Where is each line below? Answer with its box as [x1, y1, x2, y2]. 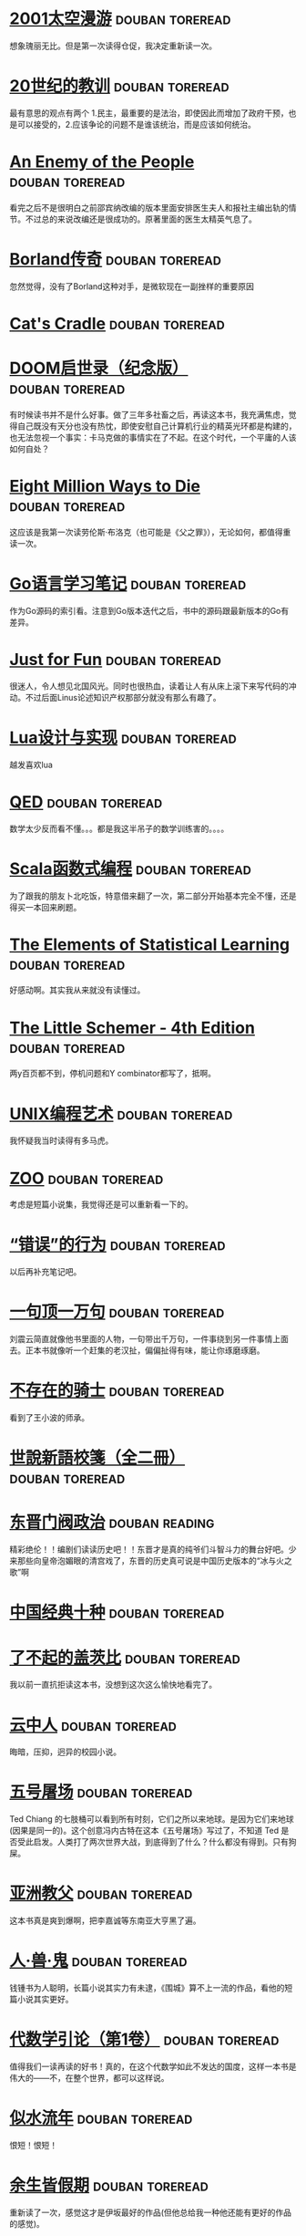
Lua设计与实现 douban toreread [9, 727, 237, 748]
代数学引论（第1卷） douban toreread [9, 2029, 280, 2050]
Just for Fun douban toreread [9, 649, 221, 670]
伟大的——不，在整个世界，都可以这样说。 [9, 2073, 169, 2083]
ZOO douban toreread [9, 1168, 164, 1189]
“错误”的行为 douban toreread [9, 1234, 226, 1255]
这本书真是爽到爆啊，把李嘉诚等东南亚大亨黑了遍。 [9, 1915, 201, 1926]
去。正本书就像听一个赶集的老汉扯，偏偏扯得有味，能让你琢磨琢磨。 [9, 1345, 265, 1356]
